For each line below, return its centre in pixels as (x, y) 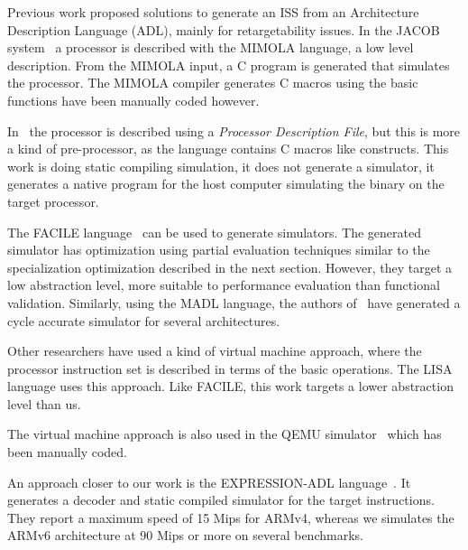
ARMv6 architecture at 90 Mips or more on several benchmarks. (185, 535)
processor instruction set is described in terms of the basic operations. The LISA (230, 368)
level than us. (44, 403)
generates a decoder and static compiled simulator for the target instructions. (221, 500)
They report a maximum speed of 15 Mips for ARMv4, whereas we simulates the (231, 517)
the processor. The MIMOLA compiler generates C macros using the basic (213, 83)
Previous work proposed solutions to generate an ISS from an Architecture (213, 12)
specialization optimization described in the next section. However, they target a (230, 267)
